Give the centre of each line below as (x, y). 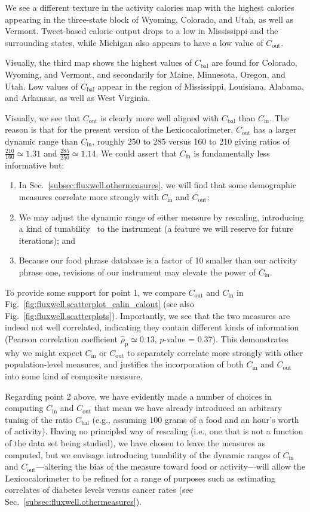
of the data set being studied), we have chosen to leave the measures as (135, 442)
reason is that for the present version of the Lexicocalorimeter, (119, 129)
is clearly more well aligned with (160, 117)
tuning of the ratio (39, 419)
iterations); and (47, 240)
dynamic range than (42, 141)
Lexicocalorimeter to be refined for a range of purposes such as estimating (140, 478)
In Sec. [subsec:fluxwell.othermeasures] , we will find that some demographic (157, 185)
